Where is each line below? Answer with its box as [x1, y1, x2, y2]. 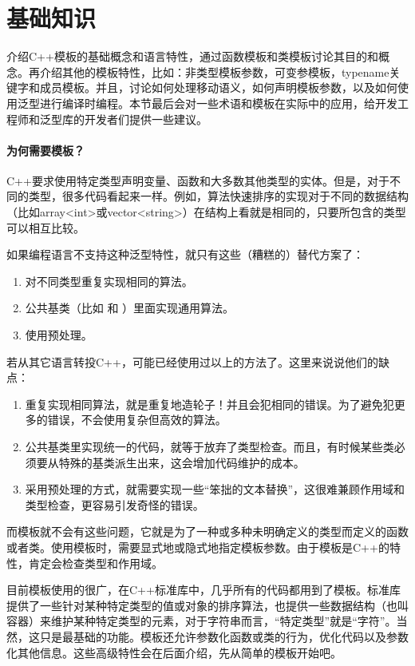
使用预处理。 [25, 327, 93, 343]
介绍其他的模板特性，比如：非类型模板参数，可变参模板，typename [39, 63, 389, 80]
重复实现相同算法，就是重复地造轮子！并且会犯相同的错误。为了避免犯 [25, 395, 394, 412]
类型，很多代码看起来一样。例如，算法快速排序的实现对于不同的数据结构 [28, 188, 409, 204]
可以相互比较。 [6, 219, 85, 236]
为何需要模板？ [6, 141, 85, 158]
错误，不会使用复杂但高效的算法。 [47, 411, 227, 428]
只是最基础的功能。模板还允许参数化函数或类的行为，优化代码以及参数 [39, 628, 409, 644]
